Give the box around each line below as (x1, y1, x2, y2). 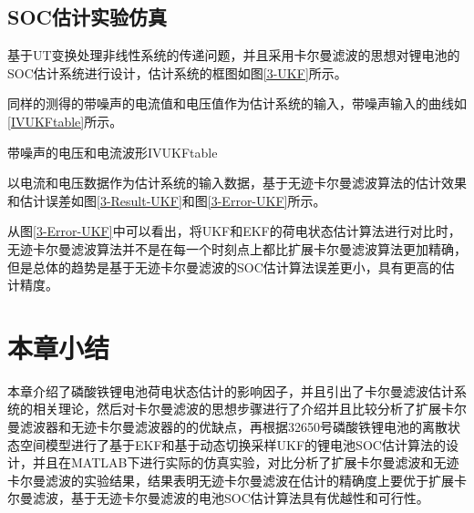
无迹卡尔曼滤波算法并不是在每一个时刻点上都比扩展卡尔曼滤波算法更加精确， (7, 239, 467, 258)
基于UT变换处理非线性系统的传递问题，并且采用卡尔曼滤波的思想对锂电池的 (7, 46, 460, 65)
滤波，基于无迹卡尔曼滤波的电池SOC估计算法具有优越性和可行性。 (32, 488, 429, 508)
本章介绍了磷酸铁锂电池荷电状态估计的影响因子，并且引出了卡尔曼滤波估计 (7, 381, 454, 400)
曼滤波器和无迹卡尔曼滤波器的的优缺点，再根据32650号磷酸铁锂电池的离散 (7, 417, 448, 436)
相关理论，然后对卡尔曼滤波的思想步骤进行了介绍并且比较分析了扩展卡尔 (32, 399, 467, 418)
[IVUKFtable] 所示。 (7, 111, 123, 130)
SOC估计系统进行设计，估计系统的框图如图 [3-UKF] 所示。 (7, 63, 347, 82)
